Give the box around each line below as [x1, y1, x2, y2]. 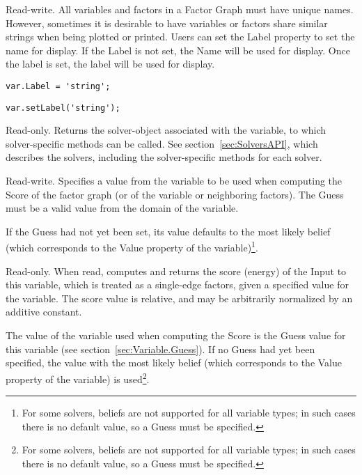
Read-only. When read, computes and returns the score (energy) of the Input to [6, 263, 347, 278]
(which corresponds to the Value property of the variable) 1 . [6, 238, 258, 255]
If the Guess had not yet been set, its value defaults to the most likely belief [6, 224, 331, 238]
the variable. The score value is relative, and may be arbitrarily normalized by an [6, 290, 353, 305]
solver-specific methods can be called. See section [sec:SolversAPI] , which [6, 136, 318, 150]
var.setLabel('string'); [6, 102, 120, 113]
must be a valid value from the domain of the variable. [6, 201, 239, 215]
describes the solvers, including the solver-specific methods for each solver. [6, 150, 322, 164]
